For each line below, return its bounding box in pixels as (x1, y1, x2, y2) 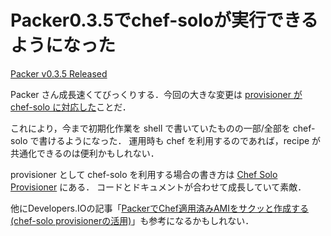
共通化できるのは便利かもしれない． (10, 147, 160, 159)
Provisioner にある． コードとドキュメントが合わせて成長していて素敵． (10, 181, 307, 193)
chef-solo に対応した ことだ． (10, 101, 132, 113)
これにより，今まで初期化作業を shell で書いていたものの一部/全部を (10, 122, 291, 134)
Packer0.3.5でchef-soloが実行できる (10, 9, 319, 32)
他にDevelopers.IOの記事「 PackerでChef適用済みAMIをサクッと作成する (10, 202, 309, 214)
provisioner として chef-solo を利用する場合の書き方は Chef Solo (10, 168, 278, 180)
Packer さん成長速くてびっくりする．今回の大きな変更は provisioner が (10, 88, 303, 100)
